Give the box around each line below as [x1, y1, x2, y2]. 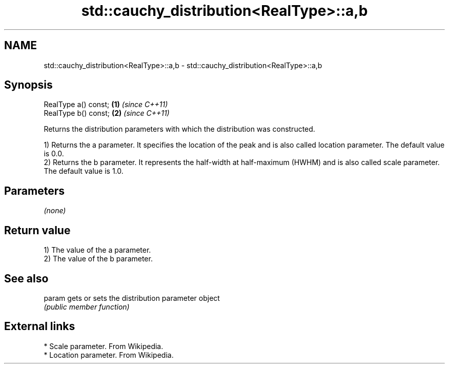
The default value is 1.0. [44, 167, 124, 176]
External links [4, 320, 75, 333]
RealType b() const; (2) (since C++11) [44, 109, 170, 118]
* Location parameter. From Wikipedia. [44, 350, 174, 359]
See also [4, 272, 49, 285]
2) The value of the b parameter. [44, 254, 153, 263]
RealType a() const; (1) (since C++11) [44, 100, 168, 109]
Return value [4, 223, 71, 237]
